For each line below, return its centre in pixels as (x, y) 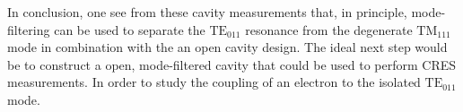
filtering (29, 29)
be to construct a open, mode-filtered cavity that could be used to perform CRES (232, 64)
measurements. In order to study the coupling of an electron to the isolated (214, 82)
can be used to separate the (130, 29)
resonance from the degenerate (329, 29)
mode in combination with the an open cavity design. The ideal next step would (227, 47)
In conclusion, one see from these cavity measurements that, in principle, (207, 12)
